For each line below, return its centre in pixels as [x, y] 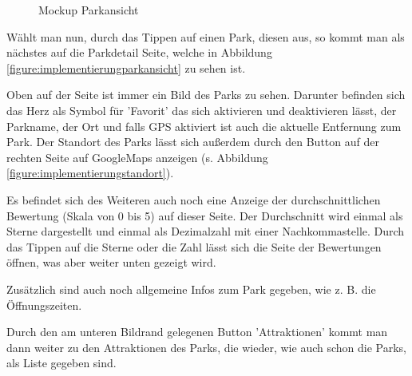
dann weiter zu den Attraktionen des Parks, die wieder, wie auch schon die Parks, [206, 347]
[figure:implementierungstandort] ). [90, 173]
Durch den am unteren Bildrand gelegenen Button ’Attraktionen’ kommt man [197, 332]
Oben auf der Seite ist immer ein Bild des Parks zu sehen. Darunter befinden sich [206, 95]
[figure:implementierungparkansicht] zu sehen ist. [126, 67]
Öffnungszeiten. [44, 305]
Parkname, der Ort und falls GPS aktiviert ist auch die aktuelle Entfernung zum [204, 126]
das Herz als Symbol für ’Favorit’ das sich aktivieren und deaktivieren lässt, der [202, 110]
